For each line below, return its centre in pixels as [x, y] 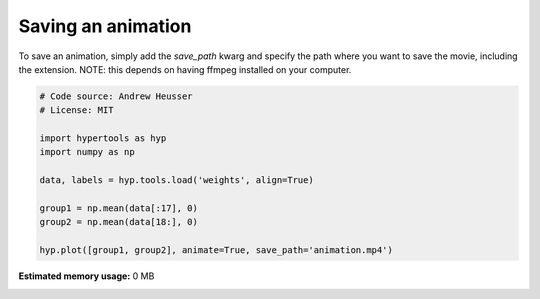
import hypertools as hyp [103, 138]
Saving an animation [105, 26]
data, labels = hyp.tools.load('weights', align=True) [176, 180]
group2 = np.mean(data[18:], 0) [119, 222]
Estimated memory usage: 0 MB [86, 276]
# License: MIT [76, 110]
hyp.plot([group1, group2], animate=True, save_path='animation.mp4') [216, 250]
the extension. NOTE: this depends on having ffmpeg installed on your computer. [185, 69]
